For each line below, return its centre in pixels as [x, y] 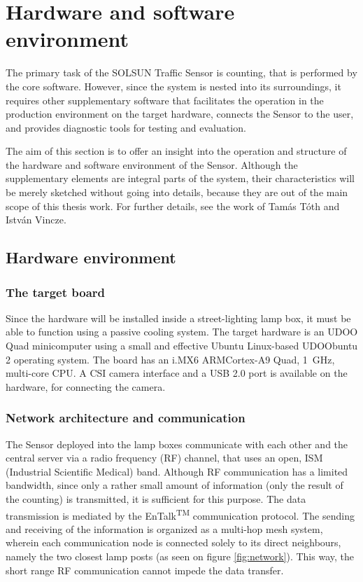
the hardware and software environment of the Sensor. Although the [152, 164]
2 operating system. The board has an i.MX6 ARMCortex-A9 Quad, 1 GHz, [170, 359]
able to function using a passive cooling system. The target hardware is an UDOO [182, 332]
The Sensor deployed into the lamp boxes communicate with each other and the [177, 444]
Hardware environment [91, 257]
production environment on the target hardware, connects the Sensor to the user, [180, 114]
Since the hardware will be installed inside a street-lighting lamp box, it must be [178, 318]
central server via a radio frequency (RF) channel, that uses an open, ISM [164, 458]
